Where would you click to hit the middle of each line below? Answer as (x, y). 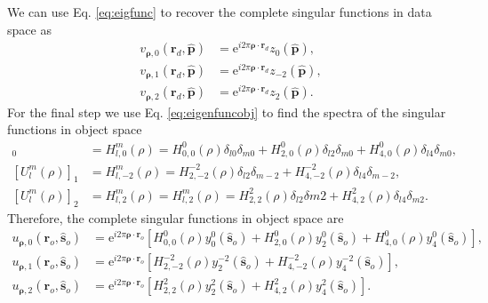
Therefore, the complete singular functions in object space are (176, 217)
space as (29, 29)
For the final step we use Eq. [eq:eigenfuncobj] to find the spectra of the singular (227, 112)
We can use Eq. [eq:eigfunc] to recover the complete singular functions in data (220, 12)
